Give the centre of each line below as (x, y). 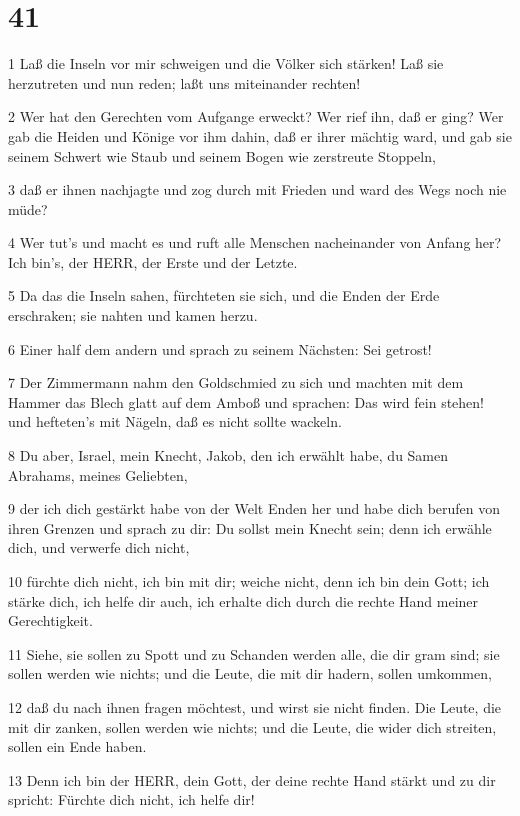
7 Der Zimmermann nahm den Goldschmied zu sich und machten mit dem (236, 382)
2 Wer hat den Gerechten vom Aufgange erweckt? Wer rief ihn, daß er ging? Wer (256, 116)
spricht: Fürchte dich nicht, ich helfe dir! (131, 799)
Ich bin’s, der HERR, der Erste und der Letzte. (153, 261)
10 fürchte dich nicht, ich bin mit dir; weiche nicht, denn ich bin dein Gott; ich (249, 581)
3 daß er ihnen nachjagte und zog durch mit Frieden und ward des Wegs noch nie (257, 189)
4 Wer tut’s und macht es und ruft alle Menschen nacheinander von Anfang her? (255, 242)
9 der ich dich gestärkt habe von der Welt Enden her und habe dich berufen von (254, 508)
